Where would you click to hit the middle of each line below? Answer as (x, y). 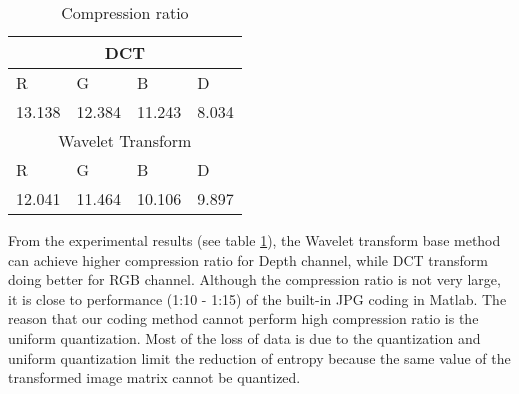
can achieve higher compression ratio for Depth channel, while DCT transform (248, 259)
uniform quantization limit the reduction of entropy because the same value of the (259, 357)
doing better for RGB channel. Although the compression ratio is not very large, (254, 279)
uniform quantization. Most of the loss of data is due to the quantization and (244, 337)
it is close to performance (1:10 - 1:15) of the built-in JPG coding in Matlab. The (257, 298)
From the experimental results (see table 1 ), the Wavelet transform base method (254, 240)
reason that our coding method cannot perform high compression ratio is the (243, 318)
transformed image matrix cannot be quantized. (154, 377)
